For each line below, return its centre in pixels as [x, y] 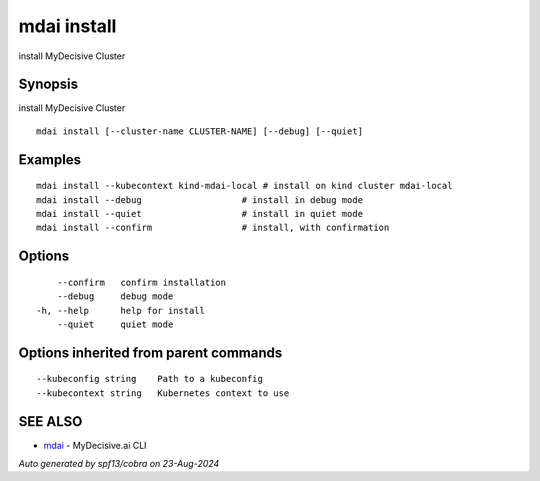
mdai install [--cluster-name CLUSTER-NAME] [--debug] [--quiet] [200, 131]
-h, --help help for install [120, 310]
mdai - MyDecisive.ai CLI [95, 445]
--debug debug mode [115, 296]
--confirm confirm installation [141, 282]
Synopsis [48, 84]
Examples [50, 159]
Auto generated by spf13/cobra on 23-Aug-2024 [119, 464]
